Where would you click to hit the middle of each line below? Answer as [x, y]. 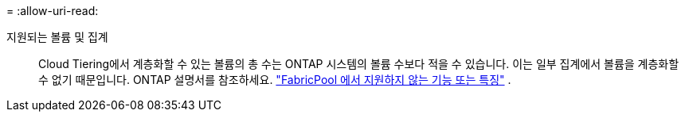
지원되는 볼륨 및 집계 [57, 37]
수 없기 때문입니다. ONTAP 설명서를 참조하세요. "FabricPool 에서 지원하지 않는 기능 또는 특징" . [275, 80]
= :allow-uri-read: [53, 11]
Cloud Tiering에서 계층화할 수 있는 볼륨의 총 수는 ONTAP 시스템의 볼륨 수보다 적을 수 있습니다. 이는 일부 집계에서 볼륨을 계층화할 [359, 64]
